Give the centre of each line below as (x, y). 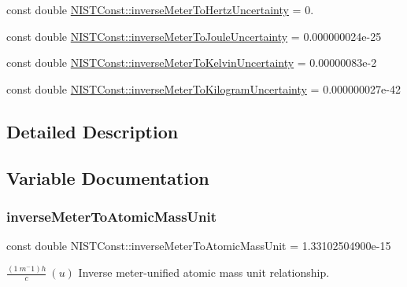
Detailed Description (92, 131)
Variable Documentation (108, 177)
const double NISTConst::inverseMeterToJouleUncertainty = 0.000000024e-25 (194, 36)
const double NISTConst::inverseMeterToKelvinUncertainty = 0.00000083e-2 (192, 63)
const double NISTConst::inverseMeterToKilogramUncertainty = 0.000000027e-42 (203, 88)
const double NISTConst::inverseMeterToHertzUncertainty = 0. (160, 9)
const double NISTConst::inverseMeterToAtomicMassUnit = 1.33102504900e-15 (199, 246)
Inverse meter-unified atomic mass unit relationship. (204, 272)
